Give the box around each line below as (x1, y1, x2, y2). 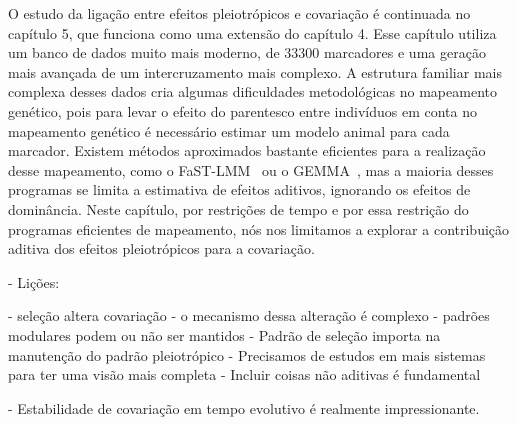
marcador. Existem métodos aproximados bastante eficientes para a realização (8, 140, 486, 161)
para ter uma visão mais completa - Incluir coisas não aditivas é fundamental (8, 364, 481, 385)
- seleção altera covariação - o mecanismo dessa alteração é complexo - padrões (8, 305, 490, 326)
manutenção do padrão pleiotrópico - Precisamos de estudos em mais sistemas (8, 344, 486, 365)
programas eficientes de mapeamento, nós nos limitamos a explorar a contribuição (8, 218, 510, 239)
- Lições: (8, 271, 60, 292)
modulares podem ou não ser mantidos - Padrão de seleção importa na (8, 324, 441, 345)
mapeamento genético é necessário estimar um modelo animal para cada (8, 120, 450, 141)
